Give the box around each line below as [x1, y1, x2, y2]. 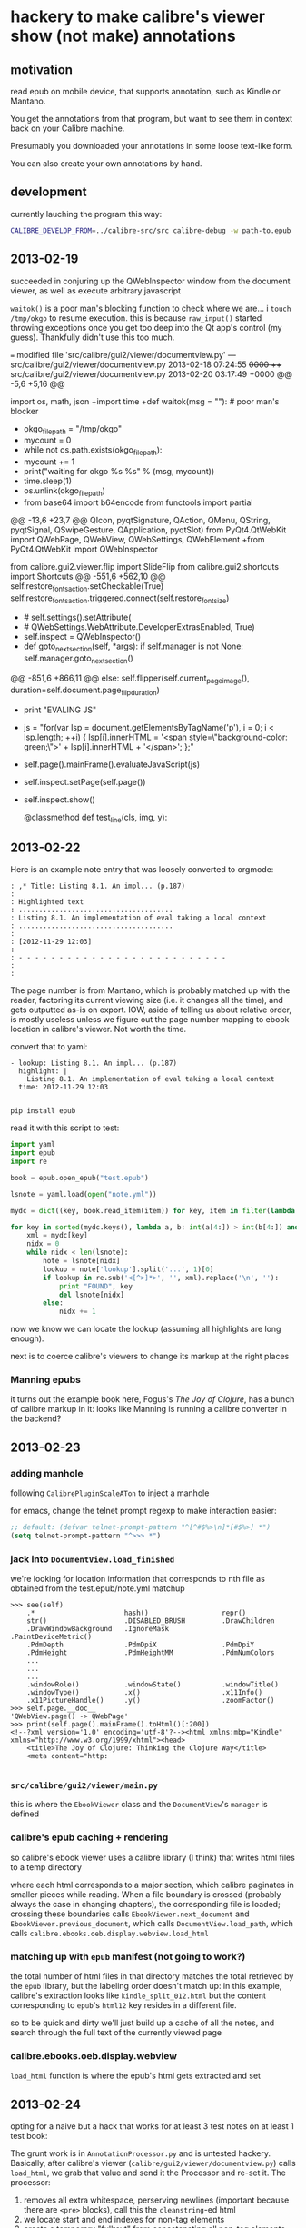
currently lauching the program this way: [10, 208, 163, 219]
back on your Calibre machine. [10, 123, 125, 134]
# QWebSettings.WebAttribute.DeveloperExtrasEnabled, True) [23, 622, 255, 632]
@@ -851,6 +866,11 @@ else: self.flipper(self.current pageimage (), [10, 672, 251, 685]
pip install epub [10, 1107, 76, 1116]
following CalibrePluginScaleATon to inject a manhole [10, 1487, 210, 1498]
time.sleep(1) [23, 475, 72, 487]
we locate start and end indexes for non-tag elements [23, 2214, 225, 2225]
